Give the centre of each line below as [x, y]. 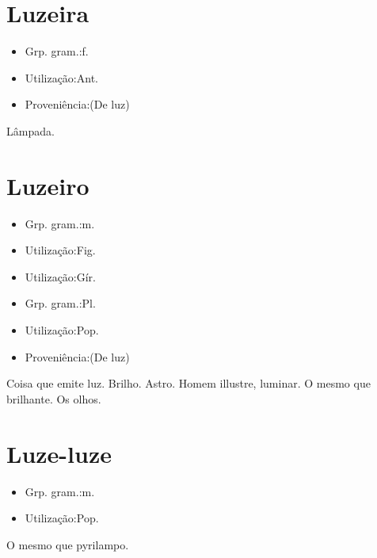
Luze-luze [59, 453]
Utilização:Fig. [60, 250]
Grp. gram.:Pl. [60, 303]
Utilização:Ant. [61, 77]
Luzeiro [48, 185]
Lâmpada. [30, 130]
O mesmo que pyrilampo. [68, 544]
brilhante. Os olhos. [54, 398]
